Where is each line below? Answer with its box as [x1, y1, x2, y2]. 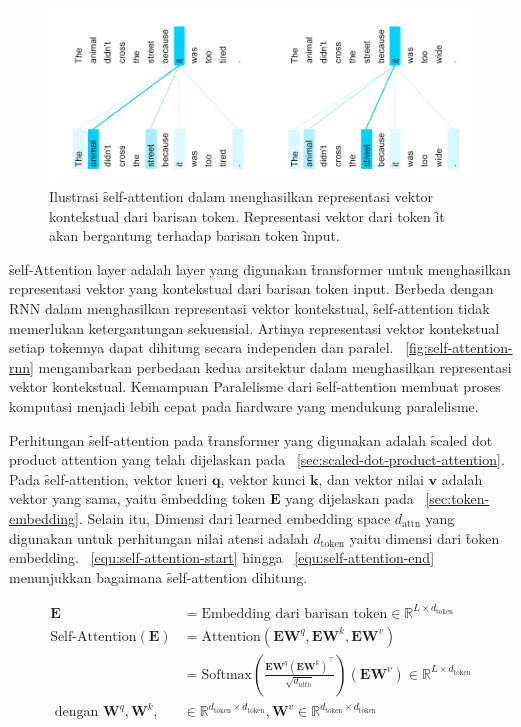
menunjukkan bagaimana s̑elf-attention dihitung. [9, 566, 308, 587]
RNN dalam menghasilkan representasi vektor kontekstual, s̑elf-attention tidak [9, 298, 490, 319]
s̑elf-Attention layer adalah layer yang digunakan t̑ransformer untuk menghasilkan [9, 258, 511, 279]
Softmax [201, 667, 252, 682]
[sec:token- [425, 488, 490, 509]
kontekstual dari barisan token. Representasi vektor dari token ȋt [49, 205, 445, 226]
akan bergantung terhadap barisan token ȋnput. [49, 225, 340, 246]
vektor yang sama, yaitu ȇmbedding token [9, 488, 266, 509]
